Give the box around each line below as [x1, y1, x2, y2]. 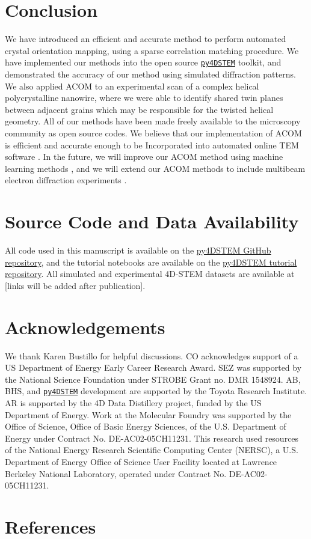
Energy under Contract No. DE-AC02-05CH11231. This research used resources [5, 431, 299, 444]
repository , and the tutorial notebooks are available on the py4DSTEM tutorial [5, 255, 297, 268]
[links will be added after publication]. [5, 279, 146, 291]
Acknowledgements [5, 314, 165, 339]
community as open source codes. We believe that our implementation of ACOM [5, 126, 302, 139]
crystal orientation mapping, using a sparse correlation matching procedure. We [5, 44, 299, 56]
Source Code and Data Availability [5, 209, 299, 234]
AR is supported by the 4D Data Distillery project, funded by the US [5, 396, 262, 409]
